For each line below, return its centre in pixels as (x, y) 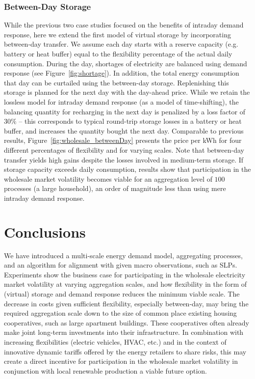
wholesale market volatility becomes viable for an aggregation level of (108, 178)
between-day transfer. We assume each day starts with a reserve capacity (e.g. (121, 44)
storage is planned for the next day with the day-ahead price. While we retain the (127, 92)
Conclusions (45, 231)
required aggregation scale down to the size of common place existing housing (120, 313)
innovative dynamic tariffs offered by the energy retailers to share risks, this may (125, 351)
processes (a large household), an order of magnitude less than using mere (115, 188)
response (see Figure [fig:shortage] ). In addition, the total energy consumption (122, 73)
